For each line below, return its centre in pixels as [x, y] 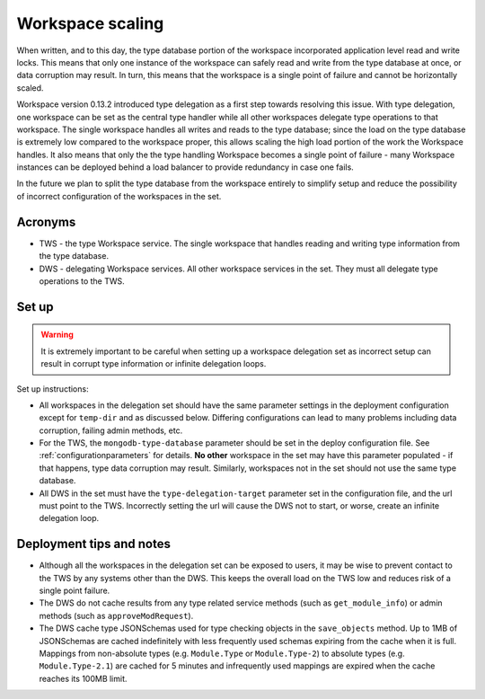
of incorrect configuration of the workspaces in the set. [119, 196]
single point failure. [75, 591]
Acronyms [46, 221]
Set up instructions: [53, 389]
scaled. [30, 88]
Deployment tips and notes [93, 544]
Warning [57, 335]
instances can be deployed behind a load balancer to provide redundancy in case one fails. [185, 167]
